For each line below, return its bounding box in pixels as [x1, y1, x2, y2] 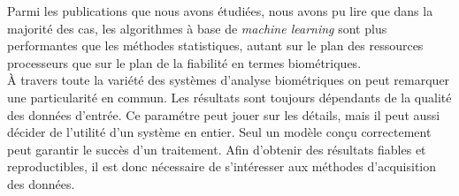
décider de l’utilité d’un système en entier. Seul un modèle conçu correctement [7, 123, 432, 141]
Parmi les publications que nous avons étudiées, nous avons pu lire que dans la [7, 2, 433, 19]
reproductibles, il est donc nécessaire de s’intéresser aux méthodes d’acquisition [7, 157, 437, 176]
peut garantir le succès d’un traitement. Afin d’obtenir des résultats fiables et [7, 139, 426, 158]
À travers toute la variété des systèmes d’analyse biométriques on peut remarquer [7, 71, 450, 89]
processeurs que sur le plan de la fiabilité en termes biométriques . [7, 53, 362, 72]
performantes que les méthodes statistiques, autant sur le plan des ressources [7, 36, 424, 55]
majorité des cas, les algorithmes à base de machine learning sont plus [7, 19, 387, 37]
